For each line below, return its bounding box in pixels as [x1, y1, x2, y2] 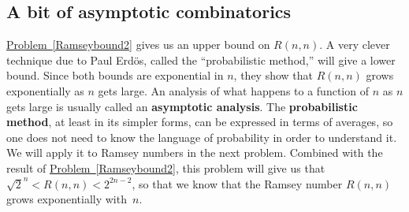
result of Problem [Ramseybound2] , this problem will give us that [6, 159, 325, 176]
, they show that [233, 67, 314, 84]
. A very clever [319, 36, 390, 53]
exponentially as [6, 82, 84, 99]
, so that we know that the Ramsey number [132, 175, 343, 192]
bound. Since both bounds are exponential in [6, 67, 224, 84]
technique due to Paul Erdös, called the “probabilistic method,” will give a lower [6, 51, 396, 68]
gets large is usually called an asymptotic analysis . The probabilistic [6, 98, 358, 114]
